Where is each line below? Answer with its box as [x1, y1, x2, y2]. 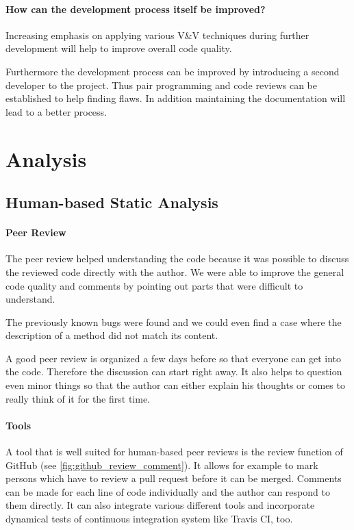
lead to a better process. [5, 104, 107, 118]
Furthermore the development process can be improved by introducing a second [5, 64, 340, 78]
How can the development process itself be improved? [5, 1, 266, 16]
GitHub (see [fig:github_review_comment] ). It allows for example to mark [5, 457, 318, 472]
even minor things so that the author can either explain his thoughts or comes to [5, 378, 345, 392]
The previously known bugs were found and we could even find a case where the [5, 314, 342, 329]
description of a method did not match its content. [5, 328, 218, 342]
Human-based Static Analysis [5, 192, 218, 213]
